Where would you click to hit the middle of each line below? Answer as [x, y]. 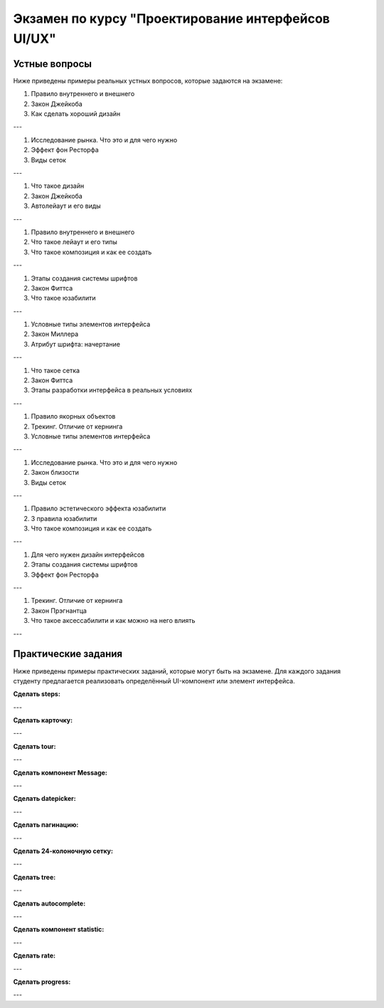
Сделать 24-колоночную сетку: [63, 851]
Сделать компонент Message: [60, 772]
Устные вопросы [53, 64]
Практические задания [68, 654]
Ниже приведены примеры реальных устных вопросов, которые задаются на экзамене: [148, 80]
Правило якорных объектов [73, 416]
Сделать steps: [37, 694]
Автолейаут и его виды [66, 206]
